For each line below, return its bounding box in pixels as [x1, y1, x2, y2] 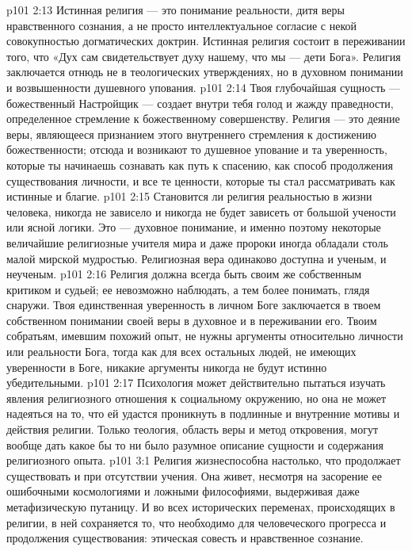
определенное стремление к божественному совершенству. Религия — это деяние [6, 110, 400, 127]
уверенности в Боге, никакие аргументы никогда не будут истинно [6, 358, 327, 375]
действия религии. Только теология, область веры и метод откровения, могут [6, 421, 379, 438]
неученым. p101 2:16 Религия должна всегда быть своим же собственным [6, 266, 362, 282]
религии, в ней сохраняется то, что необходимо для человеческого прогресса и [6, 514, 387, 530]
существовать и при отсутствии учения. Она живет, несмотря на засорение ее [6, 467, 382, 484]
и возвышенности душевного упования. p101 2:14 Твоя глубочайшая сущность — [6, 78, 401, 95]
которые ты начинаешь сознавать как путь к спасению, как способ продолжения [6, 156, 393, 173]
